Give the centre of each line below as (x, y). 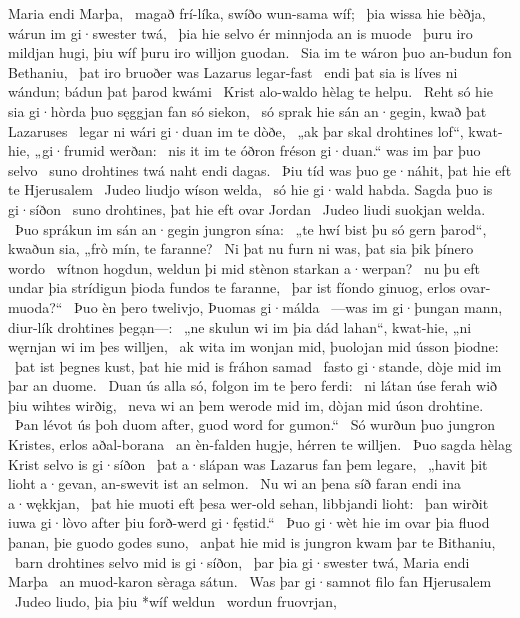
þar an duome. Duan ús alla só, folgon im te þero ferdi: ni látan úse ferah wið (253, 385)
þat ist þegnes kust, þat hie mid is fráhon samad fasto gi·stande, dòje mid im (258, 365)
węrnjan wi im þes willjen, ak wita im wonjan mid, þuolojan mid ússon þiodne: (253, 346)
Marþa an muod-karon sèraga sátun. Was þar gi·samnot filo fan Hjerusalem (250, 581)
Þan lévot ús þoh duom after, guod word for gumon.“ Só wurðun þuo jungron (255, 424)
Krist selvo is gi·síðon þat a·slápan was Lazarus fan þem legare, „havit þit (248, 463)
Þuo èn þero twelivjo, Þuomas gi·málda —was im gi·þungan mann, (288, 306)
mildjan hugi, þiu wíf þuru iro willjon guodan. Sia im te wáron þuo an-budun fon (260, 52)
